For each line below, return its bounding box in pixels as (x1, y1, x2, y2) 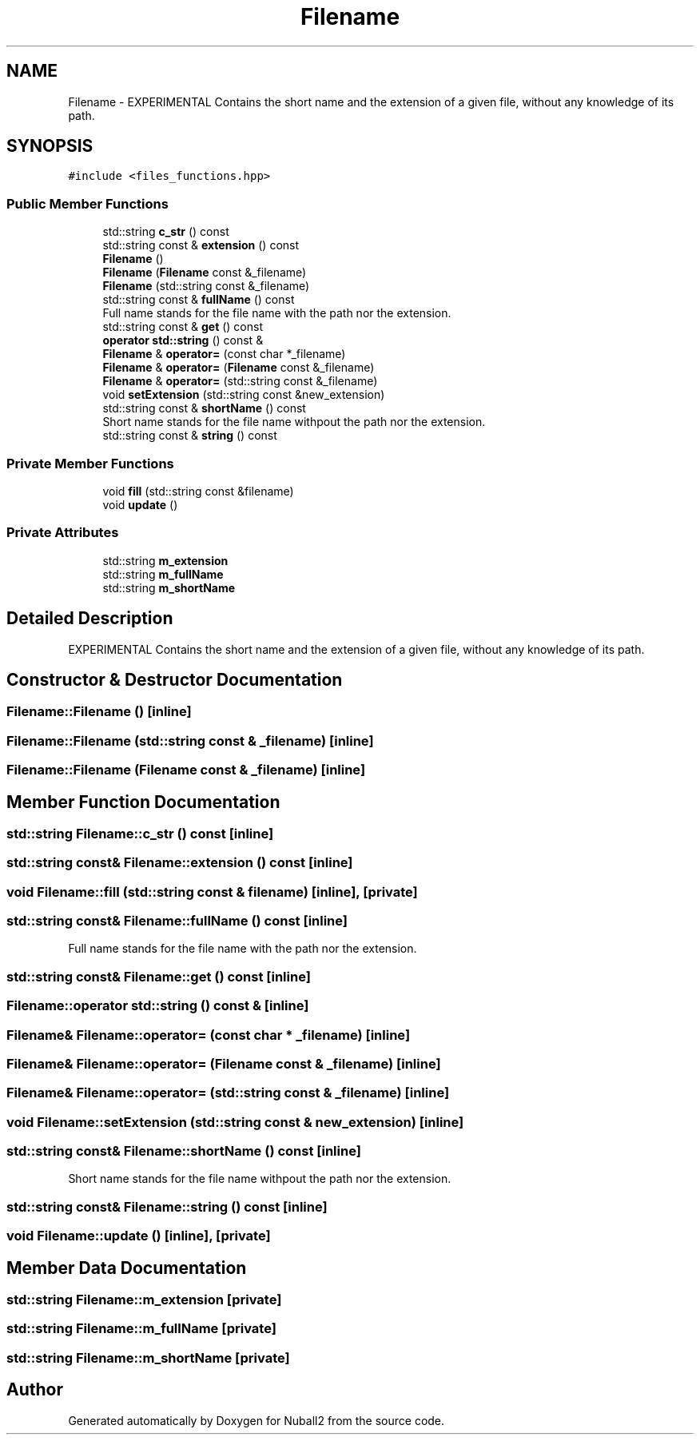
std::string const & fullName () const (102, 293, 295, 307)
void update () (102, 497, 178, 512)
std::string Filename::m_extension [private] (6, 1292, 282, 1308)
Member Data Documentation (6, 1257, 247, 1278)
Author (6, 1379, 63, 1400)
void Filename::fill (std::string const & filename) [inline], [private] (6, 883, 418, 900)
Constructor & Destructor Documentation (6, 669, 343, 690)
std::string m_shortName (102, 580, 236, 595)
